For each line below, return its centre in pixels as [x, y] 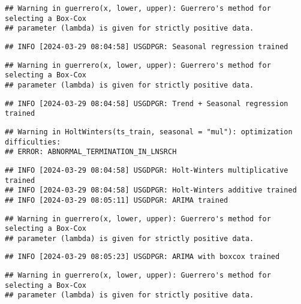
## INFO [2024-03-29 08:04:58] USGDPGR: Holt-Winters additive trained [151, 190]
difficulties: [33, 142]
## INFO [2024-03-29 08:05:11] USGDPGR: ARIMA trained [117, 200]
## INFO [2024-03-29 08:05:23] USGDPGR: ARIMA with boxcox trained [142, 257]
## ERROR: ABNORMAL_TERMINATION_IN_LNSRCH [91, 152]
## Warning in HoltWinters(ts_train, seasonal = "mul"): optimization [149, 132]
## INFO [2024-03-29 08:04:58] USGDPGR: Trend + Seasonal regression [147, 103]
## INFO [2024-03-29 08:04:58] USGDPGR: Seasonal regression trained [147, 46]
